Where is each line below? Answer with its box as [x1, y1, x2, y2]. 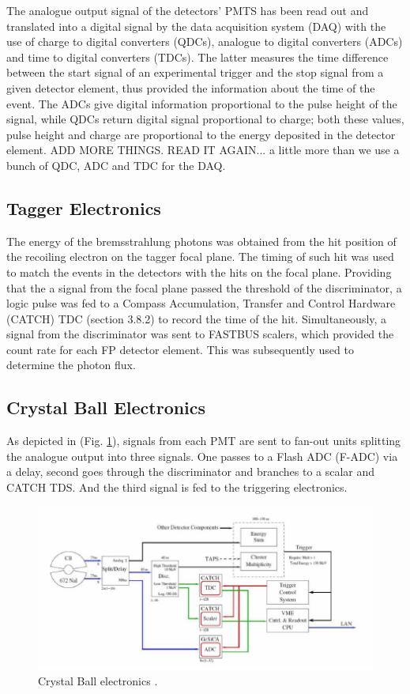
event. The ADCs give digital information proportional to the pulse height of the [6, 95, 397, 111]
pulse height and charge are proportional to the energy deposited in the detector [6, 126, 396, 142]
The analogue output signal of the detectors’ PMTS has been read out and [6, 2, 369, 18]
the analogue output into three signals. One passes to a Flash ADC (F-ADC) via [6, 447, 398, 464]
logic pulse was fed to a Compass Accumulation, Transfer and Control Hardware [6, 295, 396, 311]
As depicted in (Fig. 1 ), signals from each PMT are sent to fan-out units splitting [6, 432, 401, 449]
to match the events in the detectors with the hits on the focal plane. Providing [6, 263, 392, 280]
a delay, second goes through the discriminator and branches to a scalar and [6, 463, 375, 480]
